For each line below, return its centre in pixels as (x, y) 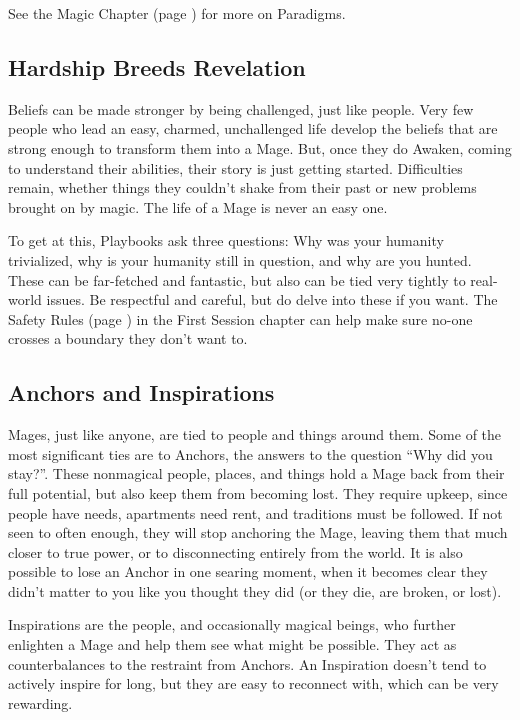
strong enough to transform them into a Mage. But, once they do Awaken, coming (260, 147)
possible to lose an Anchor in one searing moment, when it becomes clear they (248, 571)
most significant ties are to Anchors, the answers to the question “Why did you (250, 453)
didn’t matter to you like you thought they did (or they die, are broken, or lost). (255, 590)
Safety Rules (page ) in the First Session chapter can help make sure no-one (240, 318)
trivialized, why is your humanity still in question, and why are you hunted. (240, 259)
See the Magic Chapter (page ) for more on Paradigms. (177, 13)
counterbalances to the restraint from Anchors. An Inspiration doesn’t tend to (247, 663)
